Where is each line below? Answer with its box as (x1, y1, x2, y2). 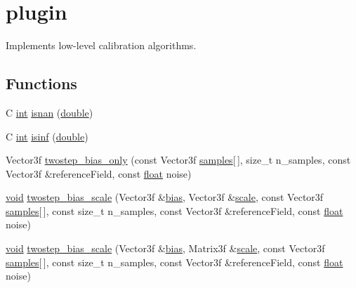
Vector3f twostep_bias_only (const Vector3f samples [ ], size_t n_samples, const (6, 152, 351, 167)
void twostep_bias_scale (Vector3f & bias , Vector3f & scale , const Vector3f (6, 190, 324, 204)
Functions (6, 72, 77, 94)
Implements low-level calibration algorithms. (6, 38, 197, 53)
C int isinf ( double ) (6, 129, 88, 143)
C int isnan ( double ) (6, 105, 93, 119)
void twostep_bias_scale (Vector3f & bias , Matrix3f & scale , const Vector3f (6, 241, 325, 256)
